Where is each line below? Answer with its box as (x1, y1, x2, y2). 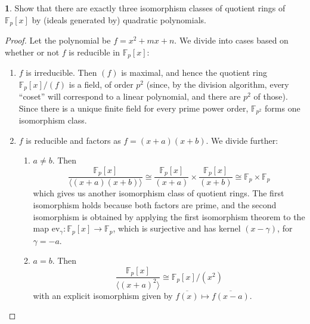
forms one (265, 101, 300, 114)
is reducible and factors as (26, 134, 121, 146)
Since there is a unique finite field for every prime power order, (18, 101, 249, 114)
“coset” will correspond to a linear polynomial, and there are (18, 90, 241, 103)
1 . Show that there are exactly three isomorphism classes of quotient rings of (5, 2, 286, 14)
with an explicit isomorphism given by (33, 289, 173, 301)
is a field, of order (69, 78, 134, 90)
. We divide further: (206, 134, 278, 146)
